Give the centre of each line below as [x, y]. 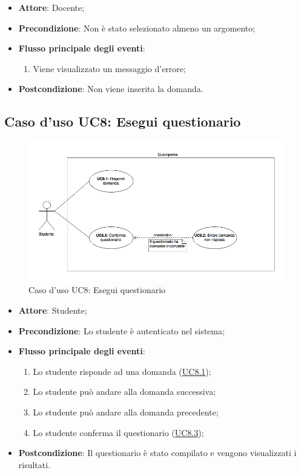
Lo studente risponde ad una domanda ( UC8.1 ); [122, 371]
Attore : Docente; [51, 7]
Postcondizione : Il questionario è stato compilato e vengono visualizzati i [157, 453]
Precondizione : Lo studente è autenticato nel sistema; [121, 330]
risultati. [35, 464]
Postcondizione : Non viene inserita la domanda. [111, 89]
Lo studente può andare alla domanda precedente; [126, 412]
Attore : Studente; [53, 310]
